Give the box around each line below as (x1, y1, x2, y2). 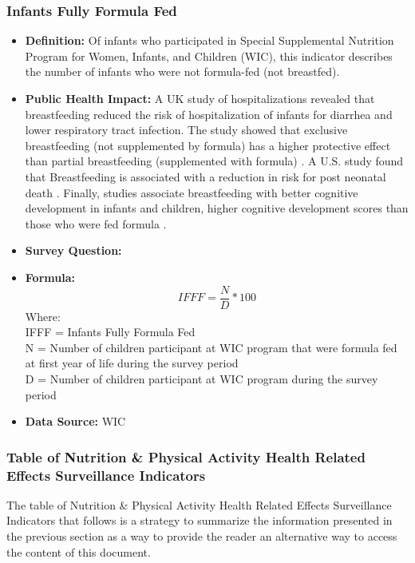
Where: (25, 307, 61, 324)
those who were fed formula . (25, 215, 167, 232)
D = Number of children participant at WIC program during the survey (25, 370, 378, 387)
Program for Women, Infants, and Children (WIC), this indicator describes (25, 47, 393, 64)
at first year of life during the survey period (25, 355, 239, 371)
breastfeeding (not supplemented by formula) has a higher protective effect (25, 137, 391, 153)
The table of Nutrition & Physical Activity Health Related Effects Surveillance (6, 496, 392, 513)
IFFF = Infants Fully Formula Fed (25, 323, 196, 340)
